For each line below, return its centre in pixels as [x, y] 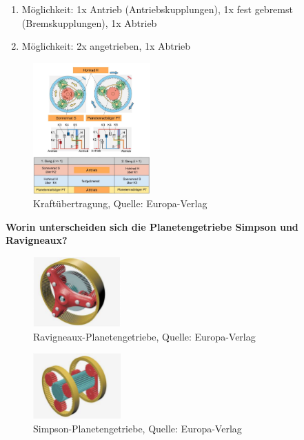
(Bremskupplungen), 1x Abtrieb [89, 22]
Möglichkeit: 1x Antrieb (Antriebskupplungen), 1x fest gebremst [157, 9]
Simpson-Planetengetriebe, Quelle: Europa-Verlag [138, 428]
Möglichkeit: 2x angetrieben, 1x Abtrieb [106, 46]
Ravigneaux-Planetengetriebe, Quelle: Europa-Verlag [144, 336]
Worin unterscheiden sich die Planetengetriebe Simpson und [152, 226]
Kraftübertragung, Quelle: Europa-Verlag [120, 203]
